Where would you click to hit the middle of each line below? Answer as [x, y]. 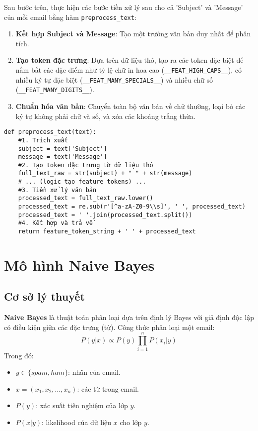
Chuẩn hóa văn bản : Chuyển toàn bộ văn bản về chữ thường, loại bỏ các [130, 106]
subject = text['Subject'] [63, 149]
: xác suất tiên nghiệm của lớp [82, 405]
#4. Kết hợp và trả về [55, 223]
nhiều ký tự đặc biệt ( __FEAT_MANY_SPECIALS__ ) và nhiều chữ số [114, 79]
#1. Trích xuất [43, 140]
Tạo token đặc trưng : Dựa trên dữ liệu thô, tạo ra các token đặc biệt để [129, 60]
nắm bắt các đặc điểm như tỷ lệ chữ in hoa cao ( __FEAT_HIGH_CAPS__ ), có [129, 70]
